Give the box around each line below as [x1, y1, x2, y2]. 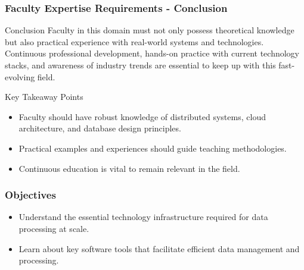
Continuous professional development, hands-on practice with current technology [5, 47, 299, 59]
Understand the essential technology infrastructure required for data [18, 211, 268, 223]
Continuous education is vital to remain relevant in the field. [18, 162, 240, 174]
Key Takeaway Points [5, 90, 83, 103]
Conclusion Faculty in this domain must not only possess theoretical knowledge [5, 24, 294, 36]
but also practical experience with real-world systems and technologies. [5, 35, 264, 48]
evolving [5, 70, 35, 83]
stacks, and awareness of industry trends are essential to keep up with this [5, 59, 276, 71]
